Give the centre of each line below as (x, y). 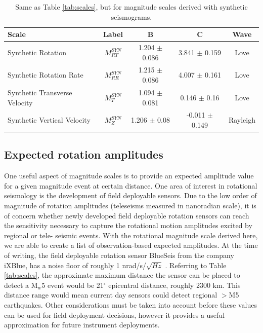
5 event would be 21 (73, 285)
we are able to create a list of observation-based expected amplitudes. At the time (131, 245)
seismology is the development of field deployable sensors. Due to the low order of (130, 195)
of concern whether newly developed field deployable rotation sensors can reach (127, 215)
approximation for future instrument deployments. (82, 325)
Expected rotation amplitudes (84, 154)
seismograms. (131, 16)
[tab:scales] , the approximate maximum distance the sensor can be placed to (122, 275)
